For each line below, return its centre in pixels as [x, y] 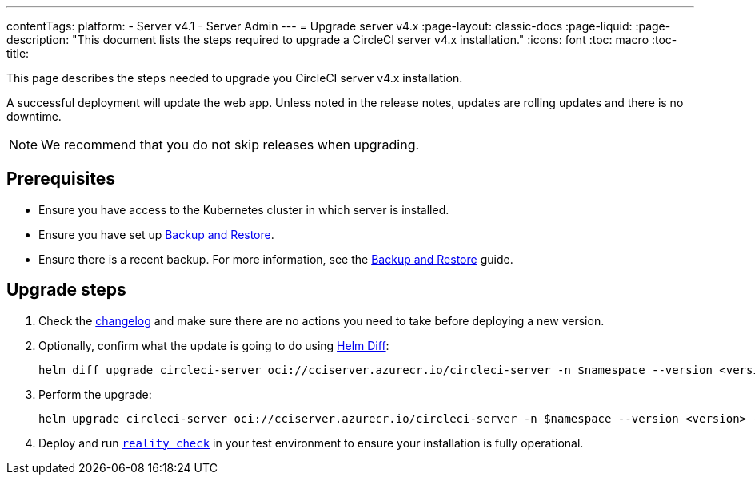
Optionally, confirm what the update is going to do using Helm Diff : [214, 345]
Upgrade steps [66, 290]
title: [18, 53]
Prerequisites [61, 179]
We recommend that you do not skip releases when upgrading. [230, 145]
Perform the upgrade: [95, 394]
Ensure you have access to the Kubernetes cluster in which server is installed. [244, 209]
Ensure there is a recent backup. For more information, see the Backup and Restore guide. [276, 259]
